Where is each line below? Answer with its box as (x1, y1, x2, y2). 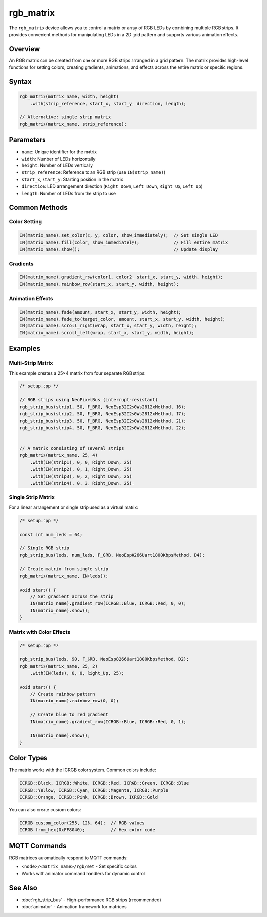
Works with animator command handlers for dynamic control (21, 870, 145, 876)
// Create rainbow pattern (30, 691, 96, 697)
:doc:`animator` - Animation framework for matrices (21, 904, 127, 910)
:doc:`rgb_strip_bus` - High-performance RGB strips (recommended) (21, 897, 162, 903)
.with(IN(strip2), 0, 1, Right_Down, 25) (30, 466, 132, 472)
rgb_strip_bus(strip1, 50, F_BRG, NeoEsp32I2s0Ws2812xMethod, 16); (19, 404, 187, 410)
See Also (9, 883, 37, 892)
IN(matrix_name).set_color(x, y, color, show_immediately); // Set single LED (19, 233, 218, 238)
